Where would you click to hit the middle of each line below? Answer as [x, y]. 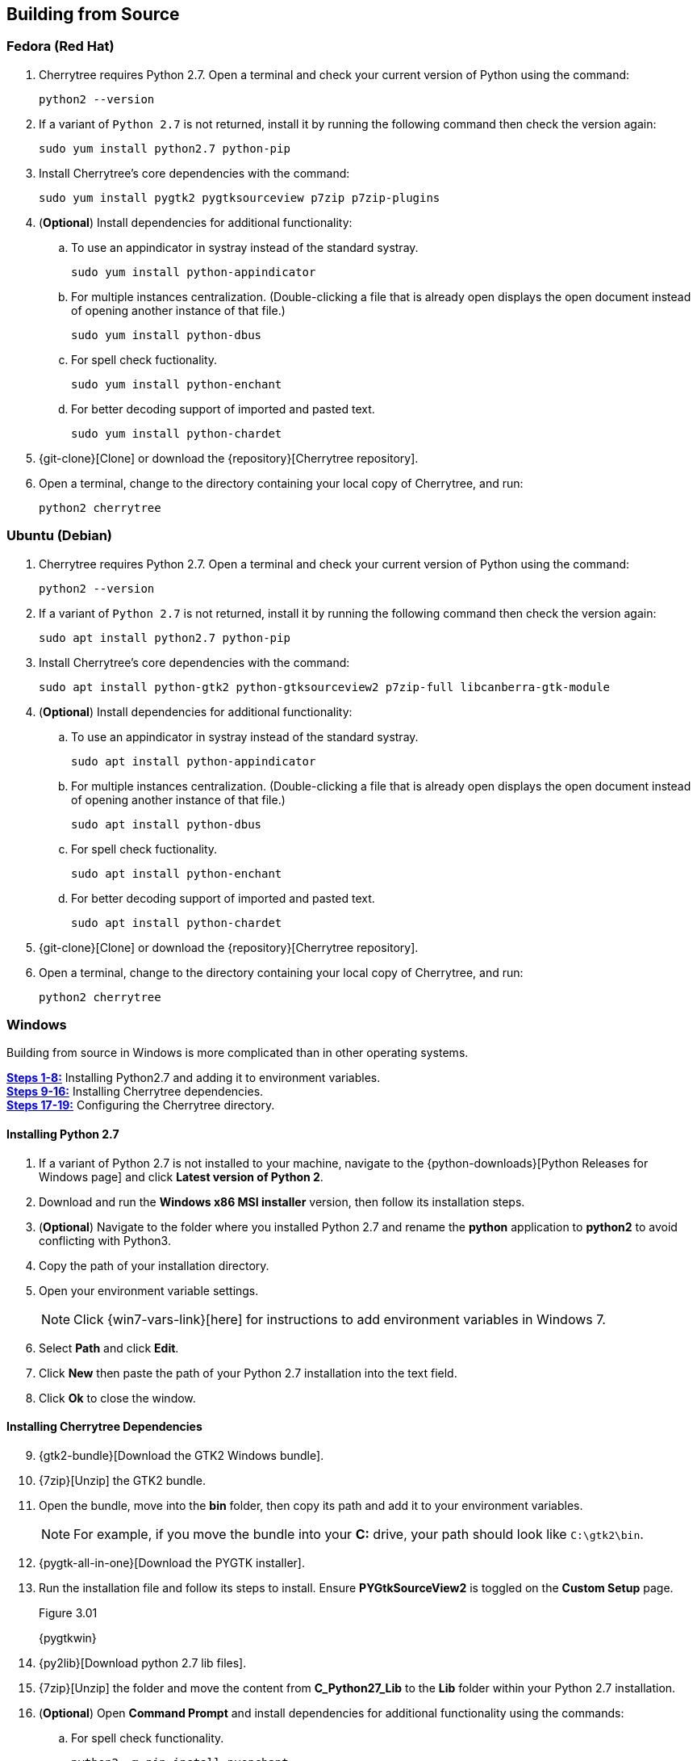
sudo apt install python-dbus [167, 824]
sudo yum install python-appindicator [194, 272]
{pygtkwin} [68, 1637]
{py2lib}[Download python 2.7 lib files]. [143, 1662]
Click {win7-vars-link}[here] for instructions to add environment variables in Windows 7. [340, 1319]
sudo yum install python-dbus [167, 335]
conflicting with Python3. [105, 1240]
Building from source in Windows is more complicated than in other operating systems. [238, 1053]
